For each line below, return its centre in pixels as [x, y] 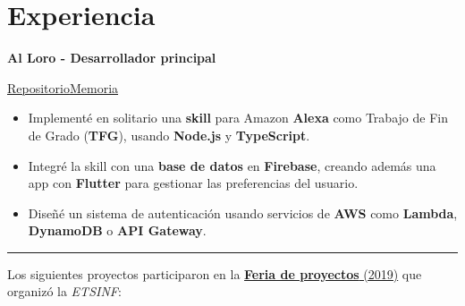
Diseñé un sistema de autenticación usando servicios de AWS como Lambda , [243, 212]
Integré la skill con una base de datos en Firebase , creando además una [232, 165]
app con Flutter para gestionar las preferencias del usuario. [193, 183]
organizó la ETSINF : [64, 291]
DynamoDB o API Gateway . [117, 230]
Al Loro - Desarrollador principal [112, 58]
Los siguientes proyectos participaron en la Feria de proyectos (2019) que [215, 273]
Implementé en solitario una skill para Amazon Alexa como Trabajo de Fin [238, 118]
